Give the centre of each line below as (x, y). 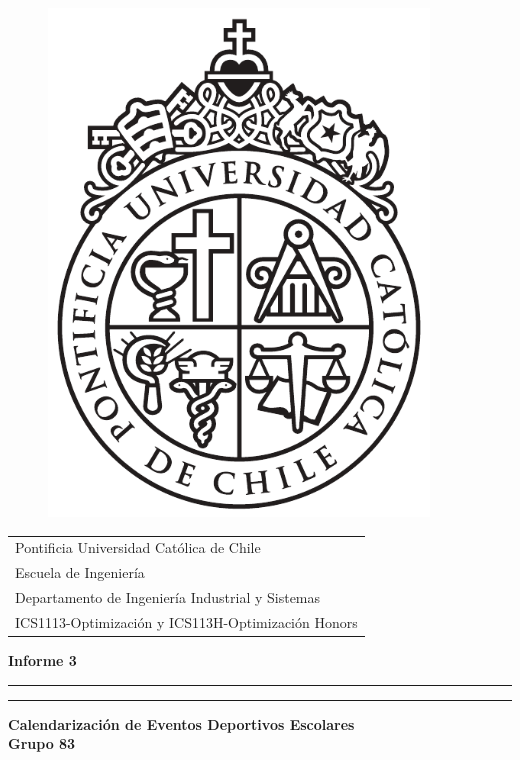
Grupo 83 (42, 743)
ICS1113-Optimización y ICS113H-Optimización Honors (186, 621)
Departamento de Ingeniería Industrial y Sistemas (168, 597)
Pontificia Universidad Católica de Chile (138, 547)
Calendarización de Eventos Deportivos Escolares (181, 723)
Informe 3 (42, 660)
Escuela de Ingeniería (80, 572)
